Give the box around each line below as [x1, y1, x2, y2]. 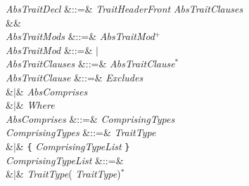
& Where [15, 98, 55, 112]
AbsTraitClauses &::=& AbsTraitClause [6, 56, 175, 71]
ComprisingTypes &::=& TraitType [6, 125, 156, 140]
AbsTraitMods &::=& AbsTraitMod [6, 29, 155, 44]
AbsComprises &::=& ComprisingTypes [6, 111, 175, 126]
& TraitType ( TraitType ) [15, 166, 121, 181]
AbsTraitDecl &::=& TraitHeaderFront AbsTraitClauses [6, 1, 243, 15]
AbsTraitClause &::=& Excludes [6, 69, 143, 84]
